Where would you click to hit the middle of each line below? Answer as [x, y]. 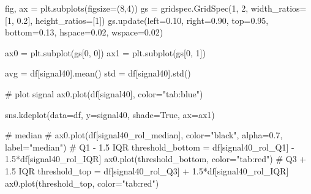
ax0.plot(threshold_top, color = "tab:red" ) [82, 183]
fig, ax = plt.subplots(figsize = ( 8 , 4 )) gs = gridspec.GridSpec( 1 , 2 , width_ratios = [156, 8]
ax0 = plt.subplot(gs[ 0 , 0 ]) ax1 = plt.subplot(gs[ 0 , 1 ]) [105, 52]
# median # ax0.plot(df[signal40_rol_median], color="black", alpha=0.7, [144, 135]
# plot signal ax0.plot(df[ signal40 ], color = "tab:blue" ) [104, 93]
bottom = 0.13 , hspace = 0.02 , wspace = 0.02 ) [84, 32]
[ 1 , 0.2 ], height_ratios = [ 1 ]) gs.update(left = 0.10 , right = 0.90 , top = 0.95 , [137, 20]
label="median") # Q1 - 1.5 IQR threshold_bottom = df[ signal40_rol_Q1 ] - [150, 147]
